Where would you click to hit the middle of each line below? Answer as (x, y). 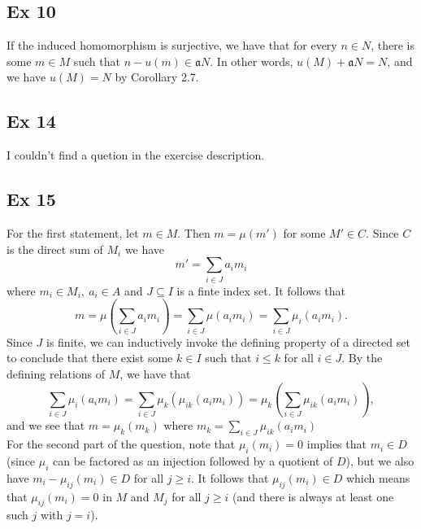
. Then (194, 232)
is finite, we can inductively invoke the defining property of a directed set (228, 341)
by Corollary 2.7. (157, 77)
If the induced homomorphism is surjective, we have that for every (172, 45)
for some (304, 232)
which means (378, 477)
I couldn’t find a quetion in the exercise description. (136, 155)
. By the (362, 358)
